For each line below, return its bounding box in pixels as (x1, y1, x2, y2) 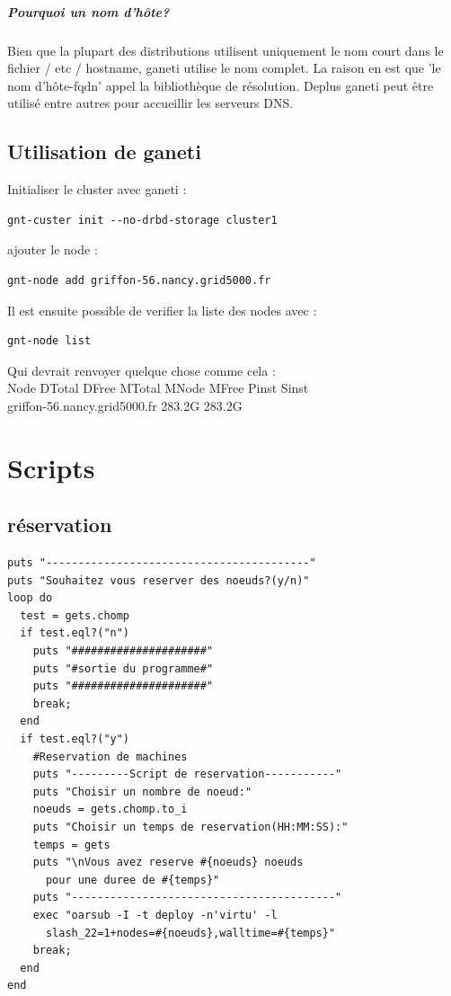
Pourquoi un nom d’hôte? (7, 2, 170, 21)
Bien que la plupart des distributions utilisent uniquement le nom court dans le (7, 40, 444, 59)
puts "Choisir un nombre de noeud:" (32, 785, 252, 798)
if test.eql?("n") (20, 627, 130, 640)
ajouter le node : (7, 240, 98, 259)
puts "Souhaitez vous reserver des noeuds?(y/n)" (7, 574, 310, 587)
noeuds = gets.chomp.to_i (32, 803, 188, 816)
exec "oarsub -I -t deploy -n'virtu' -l (32, 908, 278, 921)
